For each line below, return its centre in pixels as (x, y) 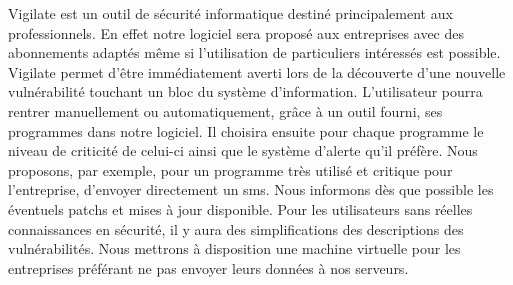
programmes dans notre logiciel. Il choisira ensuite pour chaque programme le (246, 130)
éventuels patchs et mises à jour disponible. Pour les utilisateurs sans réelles (240, 208)
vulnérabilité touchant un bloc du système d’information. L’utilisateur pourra (245, 91)
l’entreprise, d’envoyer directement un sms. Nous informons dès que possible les (251, 189)
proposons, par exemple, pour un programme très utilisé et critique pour (230, 169)
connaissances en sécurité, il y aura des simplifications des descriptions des (236, 228)
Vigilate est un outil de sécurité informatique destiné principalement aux (230, 13)
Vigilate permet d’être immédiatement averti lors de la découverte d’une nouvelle (257, 71)
